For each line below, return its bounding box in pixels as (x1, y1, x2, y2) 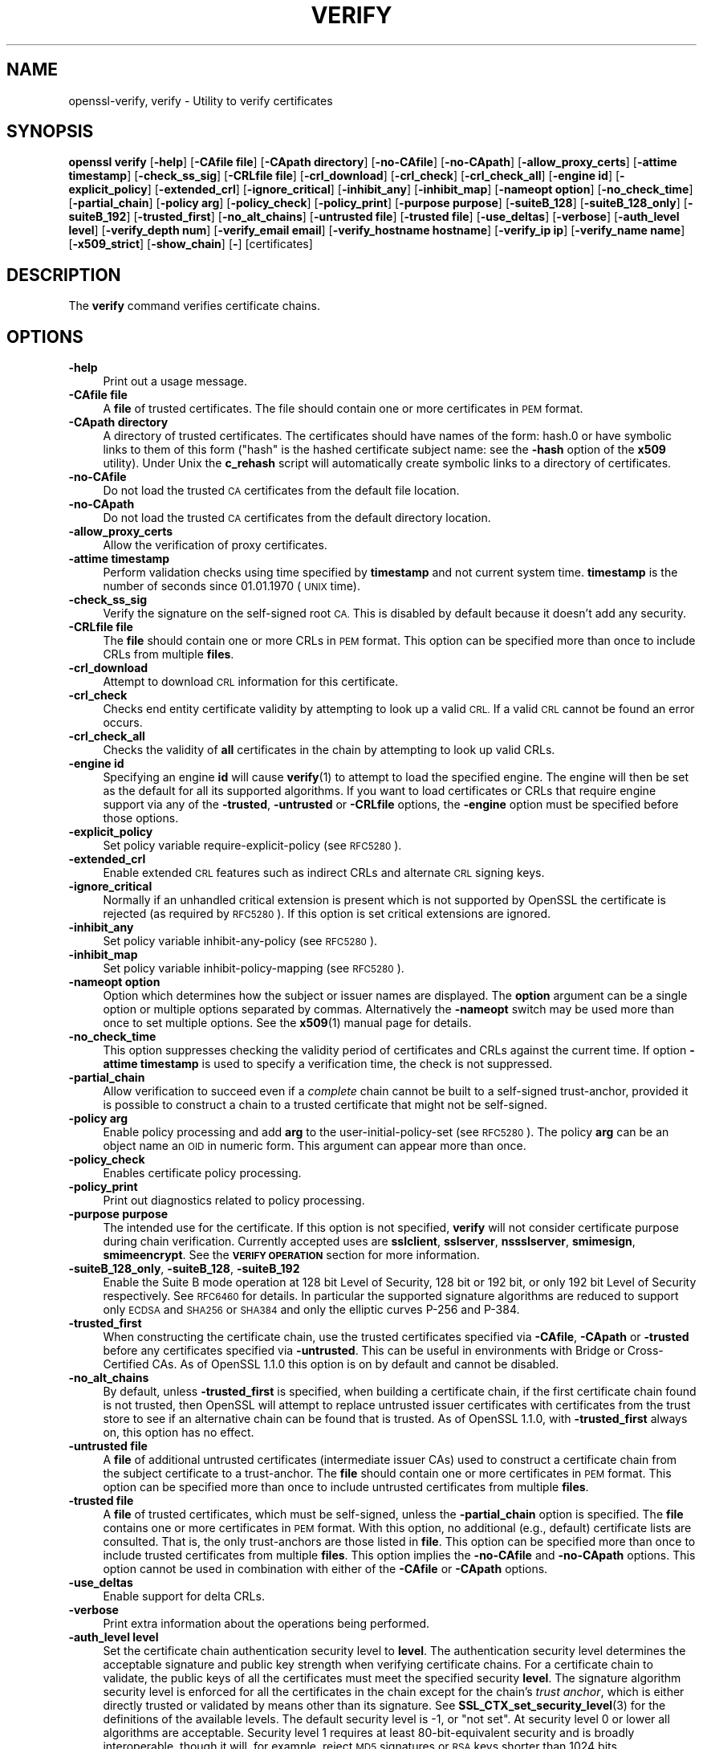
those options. (103, 811, 179, 826)
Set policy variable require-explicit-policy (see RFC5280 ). (103, 838, 402, 853)
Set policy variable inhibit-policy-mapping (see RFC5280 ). (103, 961, 404, 976)
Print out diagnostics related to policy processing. (103, 1193, 365, 1208)
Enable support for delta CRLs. (103, 1589, 265, 1604)
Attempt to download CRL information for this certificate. (103, 675, 399, 689)
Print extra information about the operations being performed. (103, 1616, 429, 1631)
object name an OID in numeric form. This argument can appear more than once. (103, 1139, 526, 1153)
